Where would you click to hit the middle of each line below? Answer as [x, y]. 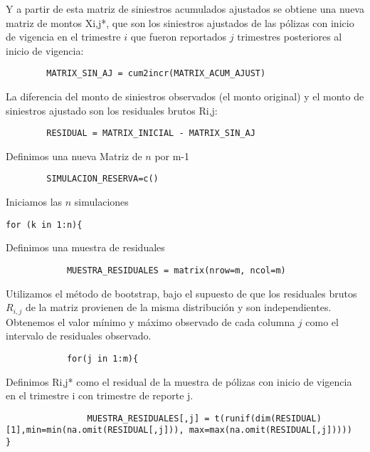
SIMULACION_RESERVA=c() [102, 179]
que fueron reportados [179, 37]
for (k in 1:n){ [44, 225]
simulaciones [101, 202]
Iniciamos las [34, 202]
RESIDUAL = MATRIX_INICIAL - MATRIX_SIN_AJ [151, 133]
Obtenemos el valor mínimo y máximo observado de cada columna [150, 321]
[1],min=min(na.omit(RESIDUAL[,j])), [95, 430]
